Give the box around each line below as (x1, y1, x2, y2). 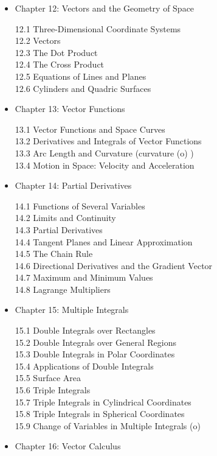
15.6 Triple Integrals (15, 384, 91, 396)
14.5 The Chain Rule (15, 247, 93, 260)
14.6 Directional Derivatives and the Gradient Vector (15, 259, 213, 272)
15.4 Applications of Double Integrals (15, 359, 154, 372)
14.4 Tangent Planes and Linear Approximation (15, 235, 193, 248)
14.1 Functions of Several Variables (15, 199, 145, 212)
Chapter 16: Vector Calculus (15, 440, 121, 452)
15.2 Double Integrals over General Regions (15, 335, 176, 348)
